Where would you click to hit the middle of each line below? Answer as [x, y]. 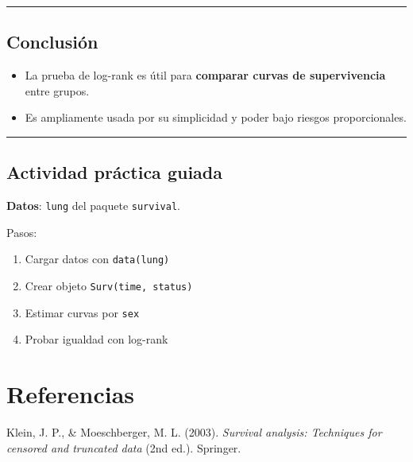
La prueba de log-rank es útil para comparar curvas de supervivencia [205, 75]
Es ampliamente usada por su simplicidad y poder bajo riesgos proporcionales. [216, 117]
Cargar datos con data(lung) [97, 259]
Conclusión [52, 42]
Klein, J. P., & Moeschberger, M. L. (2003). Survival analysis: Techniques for [194, 432]
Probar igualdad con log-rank [96, 339]
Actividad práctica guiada [114, 172]
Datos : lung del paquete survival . [93, 206]
